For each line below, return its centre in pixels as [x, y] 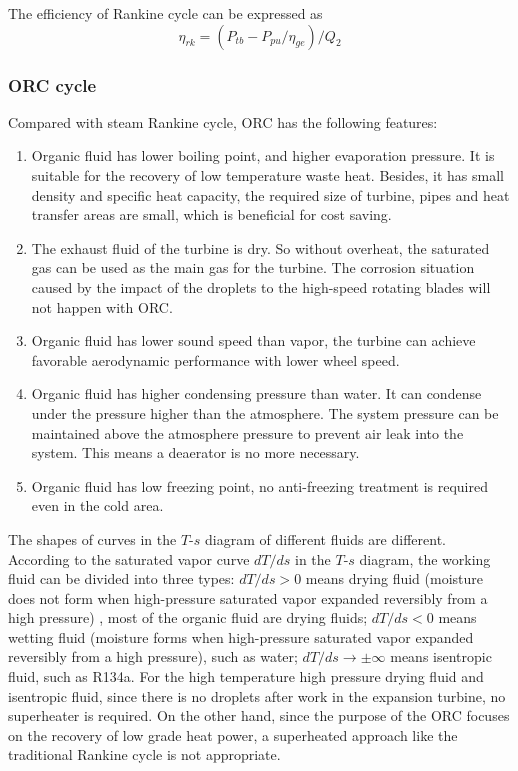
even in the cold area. [97, 505]
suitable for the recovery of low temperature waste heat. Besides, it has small [267, 175]
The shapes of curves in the [92, 538]
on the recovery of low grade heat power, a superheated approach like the [233, 734]
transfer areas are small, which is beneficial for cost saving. [211, 214]
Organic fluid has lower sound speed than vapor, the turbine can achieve [253, 340]
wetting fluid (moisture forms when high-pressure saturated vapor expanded [241, 636]
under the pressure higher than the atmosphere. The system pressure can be [265, 412]
